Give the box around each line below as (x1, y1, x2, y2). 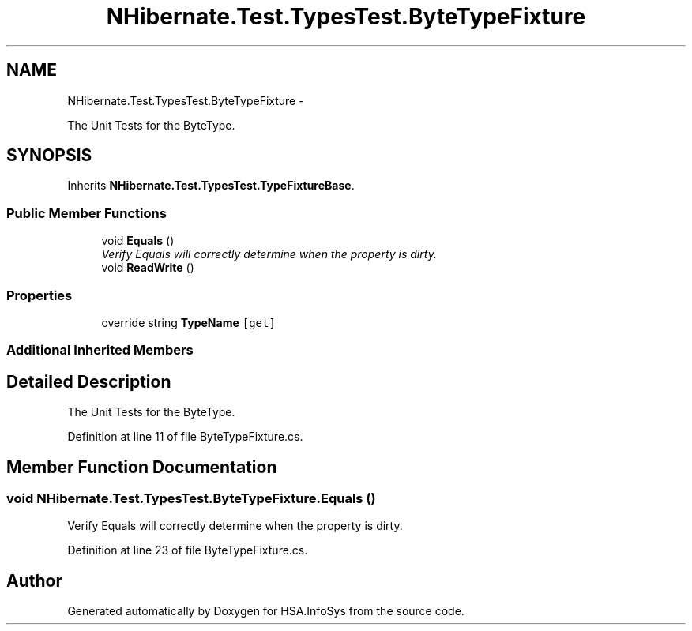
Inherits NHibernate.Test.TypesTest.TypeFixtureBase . (67, 178, 355, 193)
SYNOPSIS (6, 145, 92, 166)
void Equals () (101, 234, 175, 248)
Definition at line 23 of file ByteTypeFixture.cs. (67, 543, 308, 558)
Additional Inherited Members (6, 342, 194, 359)
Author (6, 570, 62, 591)
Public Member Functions (6, 205, 167, 221)
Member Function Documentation (6, 456, 277, 477)
